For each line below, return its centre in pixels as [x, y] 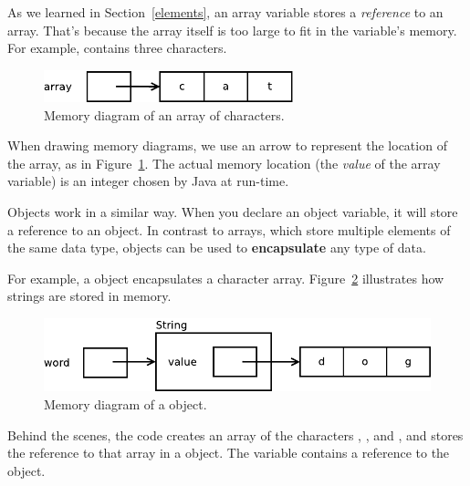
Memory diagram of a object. [125, 403]
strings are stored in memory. [89, 296]
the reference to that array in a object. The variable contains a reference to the [229, 453]
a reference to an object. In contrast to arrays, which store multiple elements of [229, 229]
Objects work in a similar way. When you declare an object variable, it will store [233, 212]
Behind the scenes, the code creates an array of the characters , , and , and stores [235, 434]
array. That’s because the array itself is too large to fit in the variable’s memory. [232, 30]
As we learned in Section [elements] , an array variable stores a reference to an [225, 12]
